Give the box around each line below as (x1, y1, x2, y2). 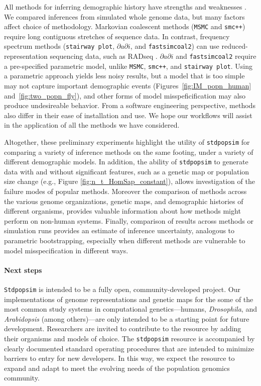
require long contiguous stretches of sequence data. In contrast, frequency (4, 31, 230, 41)
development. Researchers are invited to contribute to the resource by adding (4, 323, 241, 334)
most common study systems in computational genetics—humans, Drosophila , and (4, 304, 257, 314)
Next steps (4, 264, 42, 275)
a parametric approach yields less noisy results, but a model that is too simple (4, 70, 245, 81)
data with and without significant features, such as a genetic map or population (4, 166, 249, 176)
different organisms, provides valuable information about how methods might (4, 206, 241, 216)
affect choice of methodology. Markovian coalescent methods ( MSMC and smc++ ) (4, 21, 245, 32)
